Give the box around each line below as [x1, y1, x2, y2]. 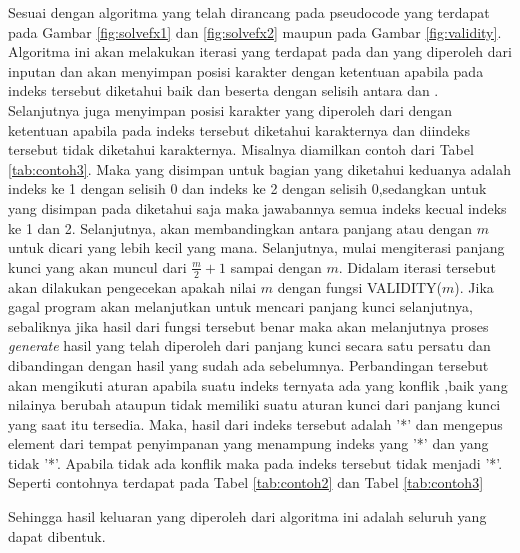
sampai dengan [230, 256, 322, 277]
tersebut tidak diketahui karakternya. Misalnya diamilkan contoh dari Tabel [8, 139, 474, 160]
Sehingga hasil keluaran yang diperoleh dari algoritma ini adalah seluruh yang [8, 506, 487, 527]
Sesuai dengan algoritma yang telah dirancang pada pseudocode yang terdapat [8, 2, 490, 22]
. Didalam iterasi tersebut [338, 256, 496, 277]
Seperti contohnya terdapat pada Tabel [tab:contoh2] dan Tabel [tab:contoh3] [8, 472, 484, 493]
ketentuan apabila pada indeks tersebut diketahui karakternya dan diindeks [8, 119, 471, 140]
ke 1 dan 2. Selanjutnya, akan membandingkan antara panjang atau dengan [8, 217, 473, 238]
